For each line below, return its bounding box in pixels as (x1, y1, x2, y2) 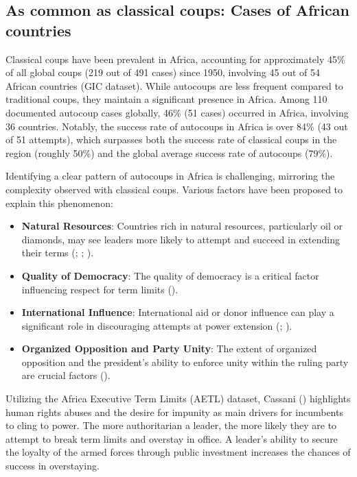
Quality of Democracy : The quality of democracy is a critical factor (21, 268, 319, 282)
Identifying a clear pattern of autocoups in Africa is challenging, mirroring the (5, 169, 335, 183)
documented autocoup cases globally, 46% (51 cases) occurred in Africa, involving (5, 105, 349, 119)
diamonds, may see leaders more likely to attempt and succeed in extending (21, 232, 340, 246)
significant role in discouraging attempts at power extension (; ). (21, 318, 292, 332)
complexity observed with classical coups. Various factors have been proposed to (5, 182, 343, 196)
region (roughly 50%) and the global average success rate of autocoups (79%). (5, 145, 333, 160)
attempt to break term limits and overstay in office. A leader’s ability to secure (5, 431, 338, 445)
